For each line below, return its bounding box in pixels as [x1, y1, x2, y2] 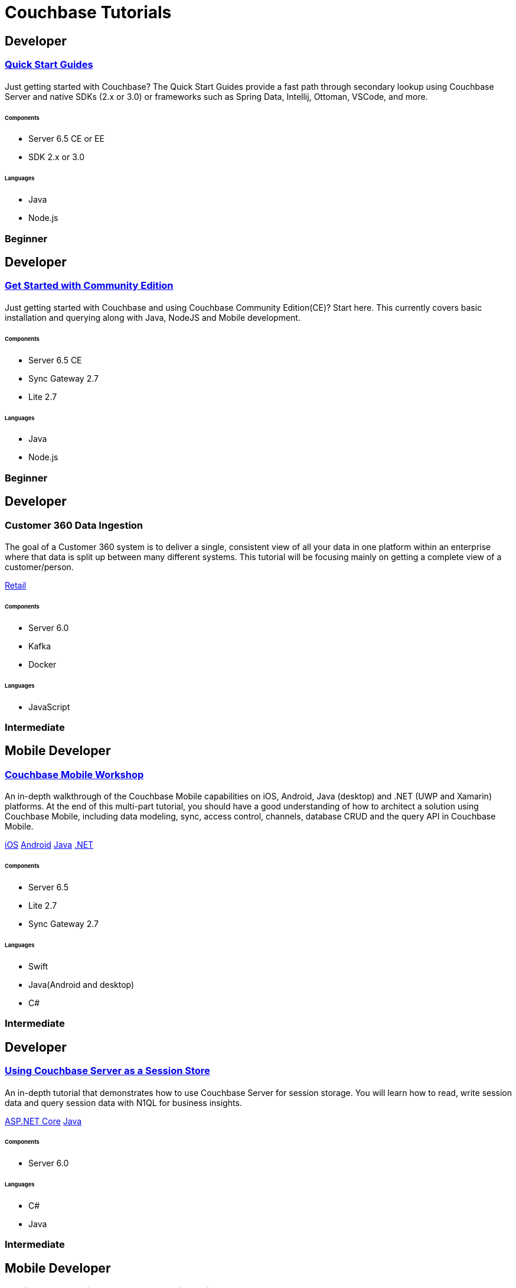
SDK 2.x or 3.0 [28, 152, 85, 162]
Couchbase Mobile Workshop [5, 768, 144, 780]
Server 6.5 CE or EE [28, 134, 104, 144]
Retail [5, 580, 27, 591]
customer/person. [5, 562, 74, 573]
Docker [28, 659, 57, 669]
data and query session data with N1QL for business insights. [5, 1097, 242, 1108]
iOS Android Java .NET [5, 840, 94, 850]
